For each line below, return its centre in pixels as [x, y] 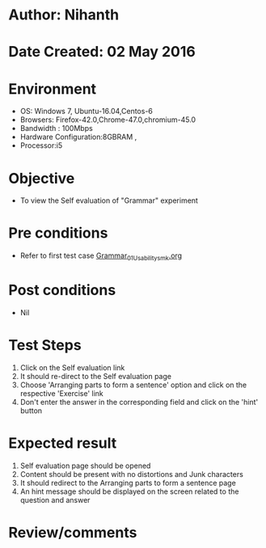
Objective [42, 178]
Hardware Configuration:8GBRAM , [78, 137]
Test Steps [45, 346]
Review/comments [73, 532]
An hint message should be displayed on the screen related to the [129, 491]
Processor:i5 [41, 145]
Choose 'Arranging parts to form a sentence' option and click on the [133, 385]
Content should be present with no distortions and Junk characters [132, 474]
